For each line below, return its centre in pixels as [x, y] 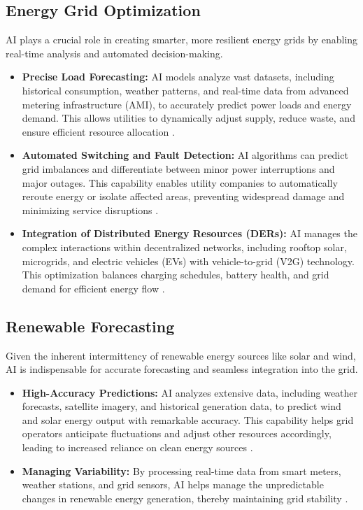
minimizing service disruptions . [90, 210]
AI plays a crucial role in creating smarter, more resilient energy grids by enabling [182, 40]
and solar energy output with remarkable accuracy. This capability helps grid [188, 419]
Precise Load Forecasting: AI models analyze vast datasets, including [178, 77]
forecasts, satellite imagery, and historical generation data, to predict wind [181, 406]
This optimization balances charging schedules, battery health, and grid [176, 275]
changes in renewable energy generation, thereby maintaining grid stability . [185, 498]
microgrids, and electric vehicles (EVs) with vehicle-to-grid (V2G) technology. [188, 261]
